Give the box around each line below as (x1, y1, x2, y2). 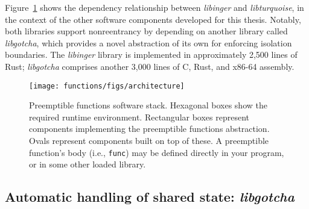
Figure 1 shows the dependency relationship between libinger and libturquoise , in (5, 1, 304, 13)
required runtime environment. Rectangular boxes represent (29, 110, 250, 123)
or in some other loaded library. (29, 158, 146, 170)
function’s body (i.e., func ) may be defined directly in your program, (29, 146, 284, 158)
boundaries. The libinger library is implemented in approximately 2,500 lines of (5, 48, 298, 61)
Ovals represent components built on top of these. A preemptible (29, 134, 269, 146)
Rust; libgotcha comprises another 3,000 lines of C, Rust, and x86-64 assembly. (5, 60, 295, 72)
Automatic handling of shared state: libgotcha (5, 187, 295, 206)
